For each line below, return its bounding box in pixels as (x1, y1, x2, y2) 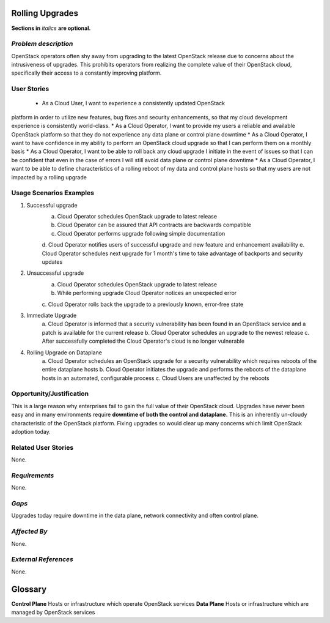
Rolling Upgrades (11, 8, 79, 18)
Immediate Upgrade (26, 311, 77, 319)
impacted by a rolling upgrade (11, 173, 87, 181)
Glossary (11, 584, 47, 594)
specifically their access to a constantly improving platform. (11, 69, 162, 76)
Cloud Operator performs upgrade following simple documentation (57, 229, 226, 237)
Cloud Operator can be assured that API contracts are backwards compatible (57, 221, 252, 229)
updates (42, 258, 63, 266)
